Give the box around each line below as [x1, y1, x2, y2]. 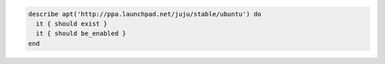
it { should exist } [36, 20, 108, 27]
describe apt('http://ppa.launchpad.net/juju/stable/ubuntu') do [28, 10, 262, 18]
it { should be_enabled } [36, 30, 126, 38]
